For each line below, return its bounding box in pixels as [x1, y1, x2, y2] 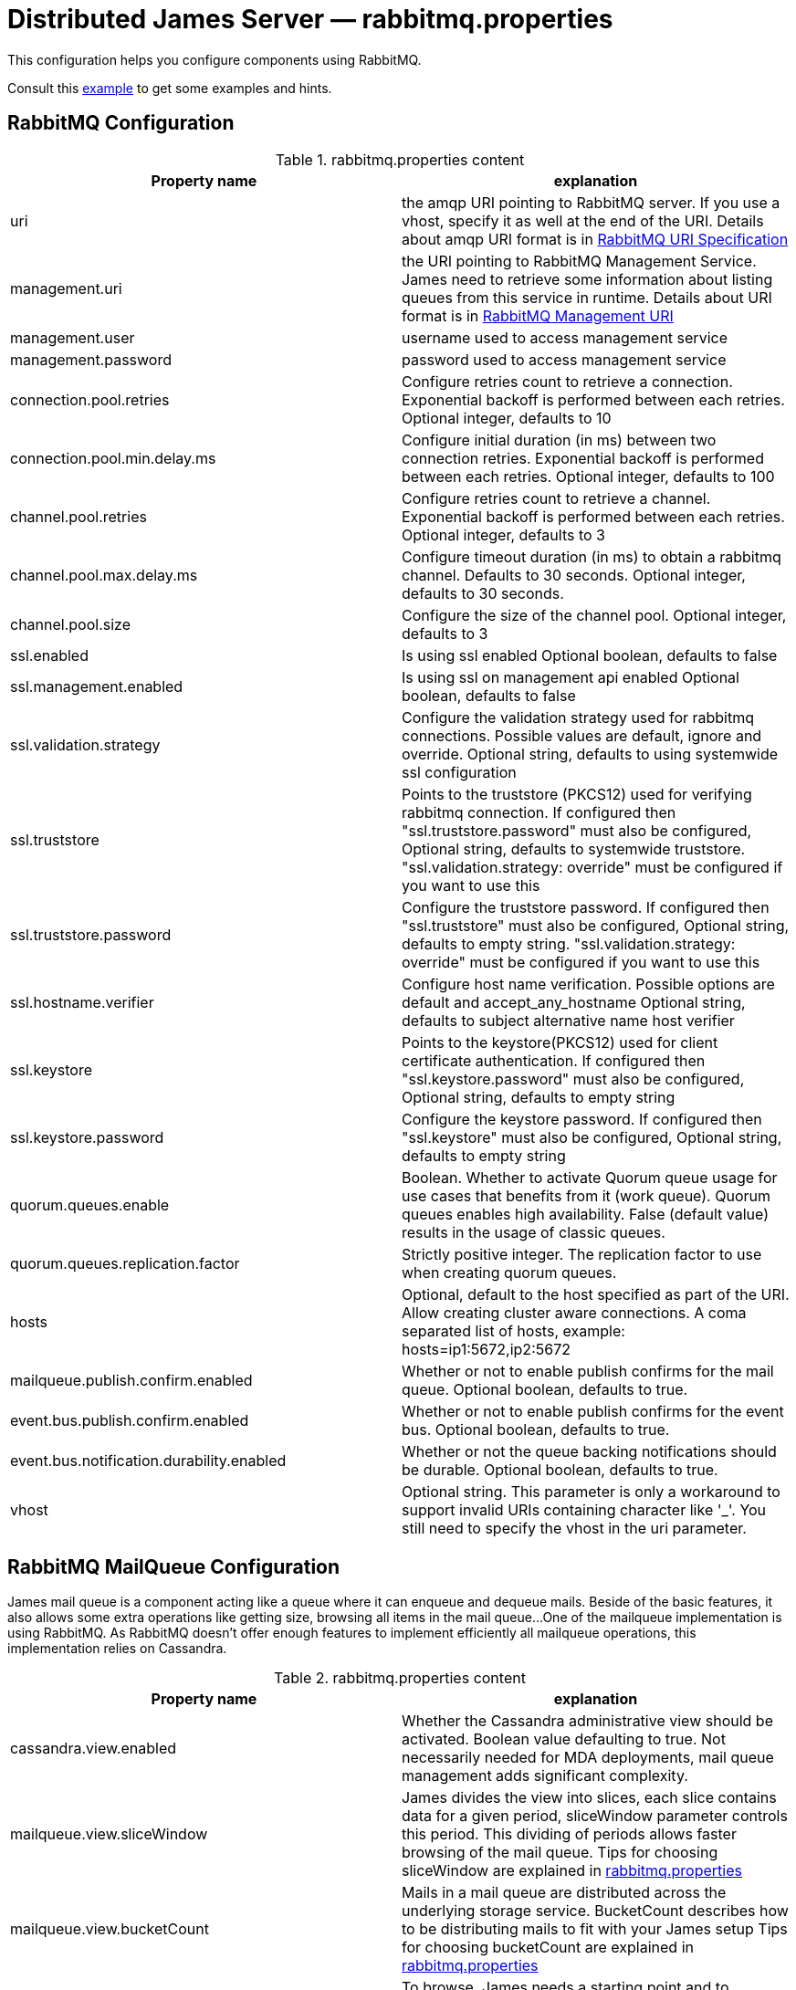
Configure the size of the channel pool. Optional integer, [402, 605, 787, 624]
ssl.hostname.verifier [10, 992, 154, 1011]
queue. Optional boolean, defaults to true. [402, 1379, 688, 1398]
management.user [10, 328, 135, 347]
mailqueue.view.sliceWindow [10, 1825, 208, 1844]
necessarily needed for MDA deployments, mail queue [402, 1748, 774, 1767]
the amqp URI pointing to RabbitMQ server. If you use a [402, 193, 780, 212]
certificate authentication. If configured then [402, 1051, 706, 1070]
